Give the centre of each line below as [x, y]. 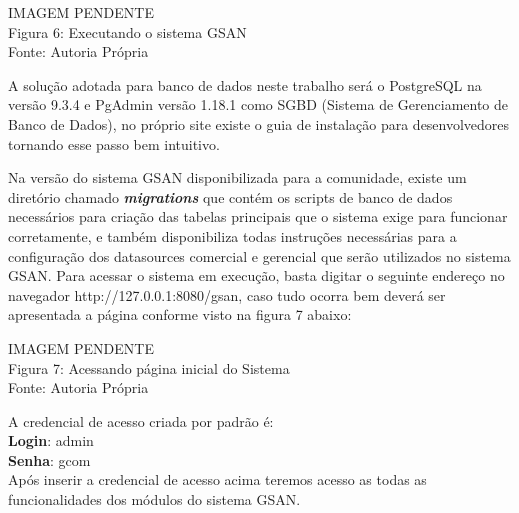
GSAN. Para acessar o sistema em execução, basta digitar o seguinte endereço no [256, 275]
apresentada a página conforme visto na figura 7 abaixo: [180, 314]
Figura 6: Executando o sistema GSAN [127, 31]
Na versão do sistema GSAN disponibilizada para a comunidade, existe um [237, 177]
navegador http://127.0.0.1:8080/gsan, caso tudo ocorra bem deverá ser [227, 294]
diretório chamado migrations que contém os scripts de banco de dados [230, 196]
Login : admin [51, 440]
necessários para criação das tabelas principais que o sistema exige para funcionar [258, 216]
